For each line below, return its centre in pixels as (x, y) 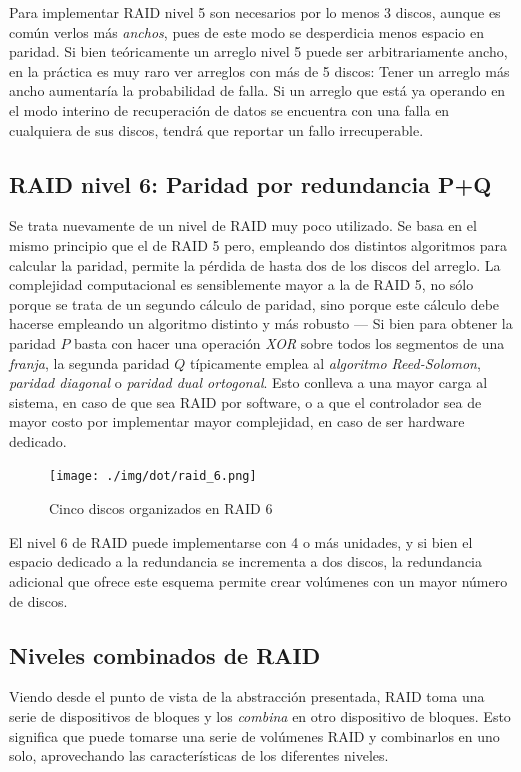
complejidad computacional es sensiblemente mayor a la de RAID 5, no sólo (241, 284)
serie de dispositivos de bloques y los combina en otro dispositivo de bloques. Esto (260, 715)
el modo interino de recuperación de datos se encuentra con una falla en (229, 109)
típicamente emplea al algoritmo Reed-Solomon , (335, 362)
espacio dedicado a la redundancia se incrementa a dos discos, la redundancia (245, 561)
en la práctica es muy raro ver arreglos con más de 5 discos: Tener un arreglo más (259, 70)
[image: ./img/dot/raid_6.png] (153, 476)
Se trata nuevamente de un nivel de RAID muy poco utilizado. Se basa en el (243, 225)
